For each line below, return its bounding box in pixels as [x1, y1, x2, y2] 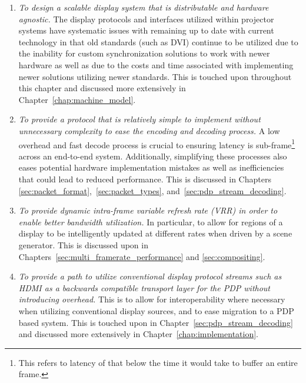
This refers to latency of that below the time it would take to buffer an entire [18, 356, 298, 368]
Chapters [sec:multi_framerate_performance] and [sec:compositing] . [18, 250, 265, 262]
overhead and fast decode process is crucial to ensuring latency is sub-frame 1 [18, 136, 295, 151]
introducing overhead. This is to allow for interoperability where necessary [18, 293, 285, 305]
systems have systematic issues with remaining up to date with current [18, 24, 274, 36]
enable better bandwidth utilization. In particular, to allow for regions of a [18, 215, 283, 228]
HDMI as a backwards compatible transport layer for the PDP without [18, 281, 271, 294]
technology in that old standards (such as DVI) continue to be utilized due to [18, 35, 298, 48]
